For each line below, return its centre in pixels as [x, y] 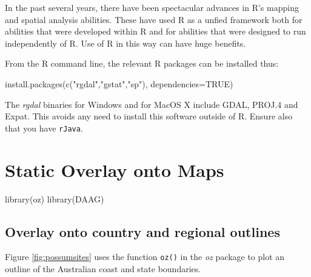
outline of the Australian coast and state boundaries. [103, 268]
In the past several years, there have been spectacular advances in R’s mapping [152, 7]
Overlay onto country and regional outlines [142, 231]
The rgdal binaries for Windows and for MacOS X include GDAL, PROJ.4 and [152, 104]
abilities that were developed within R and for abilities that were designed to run [155, 31]
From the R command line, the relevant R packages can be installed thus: [142, 63]
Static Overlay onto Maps [115, 169]
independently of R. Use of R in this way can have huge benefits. [125, 43]
